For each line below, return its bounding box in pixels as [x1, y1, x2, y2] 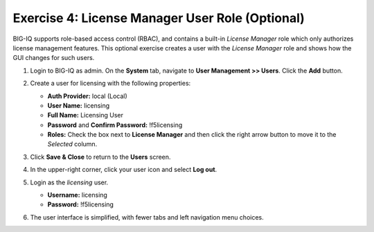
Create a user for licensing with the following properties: [30, 79, 191, 88]
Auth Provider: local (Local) [47, 92, 127, 100]
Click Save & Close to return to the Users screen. [30, 153, 171, 161]
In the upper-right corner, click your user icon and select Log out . [30, 166, 217, 174]
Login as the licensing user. [30, 178, 109, 186]
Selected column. [47, 140, 98, 148]
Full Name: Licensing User [47, 111, 124, 119]
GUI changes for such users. [12, 54, 95, 62]
